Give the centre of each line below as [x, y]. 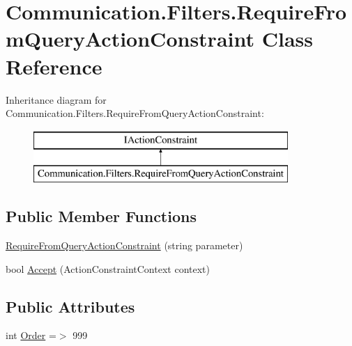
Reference [54, 66]
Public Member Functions [101, 216]
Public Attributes [70, 306]
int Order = [31, 335]
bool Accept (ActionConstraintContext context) [108, 268]
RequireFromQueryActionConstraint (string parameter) [124, 245]
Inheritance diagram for [56, 99]
